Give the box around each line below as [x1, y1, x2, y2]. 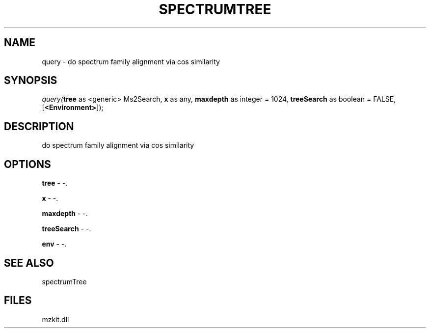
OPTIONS [4, 158, 51, 170]
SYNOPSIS [4, 74, 57, 87]
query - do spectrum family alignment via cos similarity [42, 57, 220, 66]
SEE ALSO [4, 256, 54, 269]
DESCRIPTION [4, 120, 74, 133]
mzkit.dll [42, 315, 69, 324]
